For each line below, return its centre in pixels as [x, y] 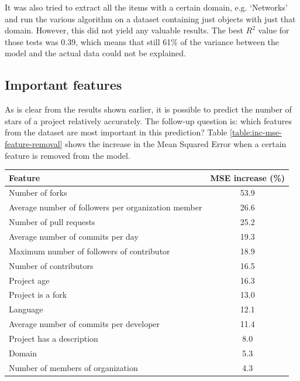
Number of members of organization [73, 367]
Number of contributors [51, 265]
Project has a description [54, 338]
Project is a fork [38, 295]
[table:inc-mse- [256, 132]
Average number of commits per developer [85, 324]
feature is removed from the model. [68, 155]
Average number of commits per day [74, 237]
